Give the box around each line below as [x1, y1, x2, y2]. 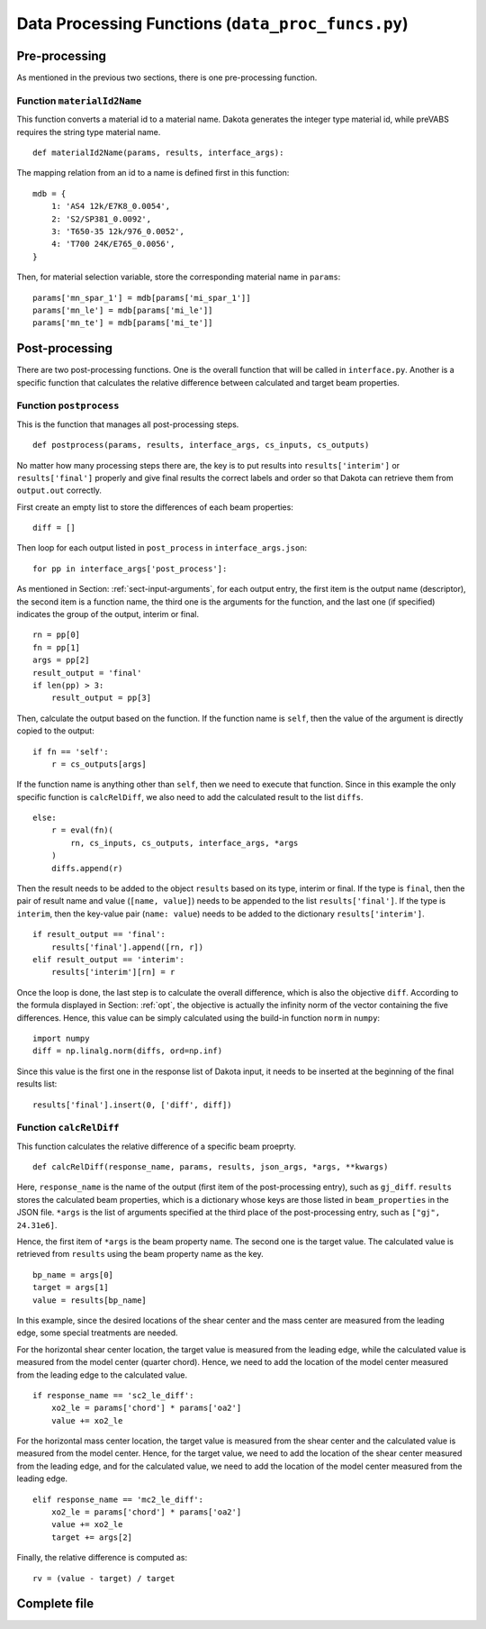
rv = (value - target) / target [32, 1573, 175, 1583]
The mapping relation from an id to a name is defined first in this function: [16, 168, 290, 178]
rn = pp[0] [32, 630, 81, 640]
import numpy [32, 1033, 90, 1043]
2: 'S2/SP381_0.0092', [50, 214, 152, 224]
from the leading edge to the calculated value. [16, 1370, 188, 1380]
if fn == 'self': [32, 746, 109, 757]
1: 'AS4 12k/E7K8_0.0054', [50, 201, 171, 212]
